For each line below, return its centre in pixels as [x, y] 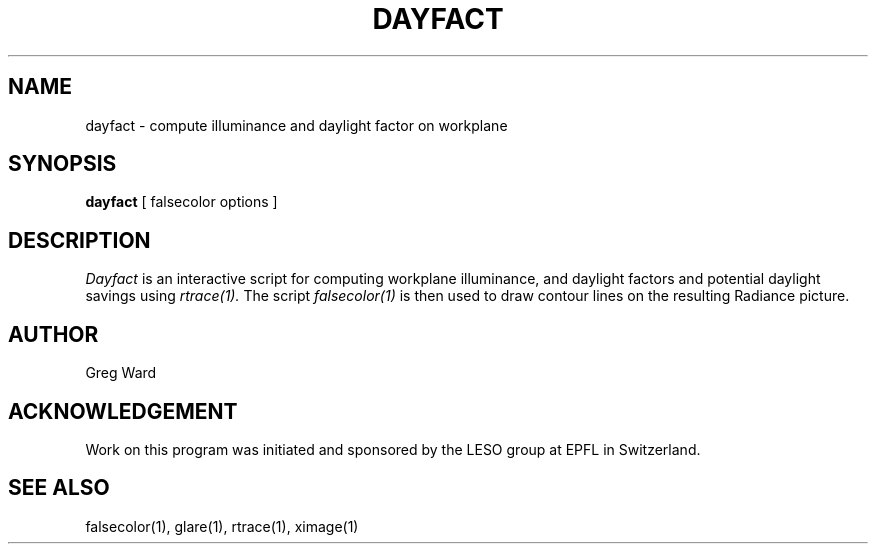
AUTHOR [53, 334]
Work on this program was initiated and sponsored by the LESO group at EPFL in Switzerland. [393, 449]
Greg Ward [121, 373]
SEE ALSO [59, 488]
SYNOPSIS [62, 164]
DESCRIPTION [79, 240]
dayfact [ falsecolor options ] [181, 202]
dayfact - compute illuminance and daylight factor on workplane [296, 125]
